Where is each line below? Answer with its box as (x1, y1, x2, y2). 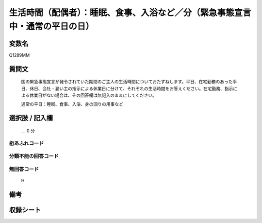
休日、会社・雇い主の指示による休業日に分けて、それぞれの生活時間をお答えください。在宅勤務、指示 (29, 86, 233, 91)
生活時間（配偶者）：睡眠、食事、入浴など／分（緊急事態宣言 (9, 7, 252, 18)
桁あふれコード (9, 140, 44, 147)
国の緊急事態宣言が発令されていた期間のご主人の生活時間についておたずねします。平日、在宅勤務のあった (21, 79, 233, 85)
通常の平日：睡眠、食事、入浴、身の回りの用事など (21, 101, 123, 107)
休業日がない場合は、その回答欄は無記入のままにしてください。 (29, 92, 157, 98)
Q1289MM (9, 52, 30, 58)
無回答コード (9, 166, 39, 172)
